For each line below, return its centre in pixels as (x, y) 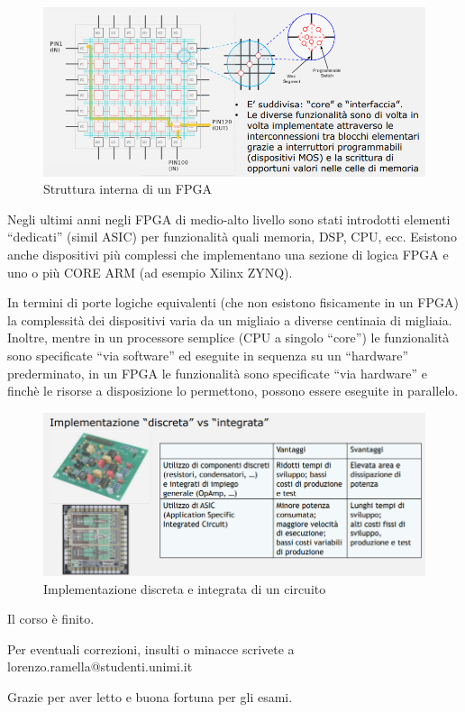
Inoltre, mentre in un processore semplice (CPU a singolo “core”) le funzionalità (228, 338)
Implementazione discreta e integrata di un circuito (185, 588)
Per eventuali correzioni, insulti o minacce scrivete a (151, 648)
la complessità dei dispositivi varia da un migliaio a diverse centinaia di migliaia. (230, 319)
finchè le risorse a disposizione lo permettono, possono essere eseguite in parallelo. (233, 391)
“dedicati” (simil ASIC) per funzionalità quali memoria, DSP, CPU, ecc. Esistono (232, 237)
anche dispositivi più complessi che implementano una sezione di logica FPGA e (228, 254)
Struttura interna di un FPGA (128, 189)
